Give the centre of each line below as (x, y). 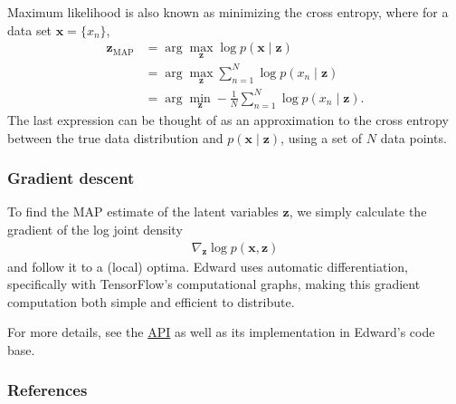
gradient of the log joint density (95, 229)
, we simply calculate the (358, 212)
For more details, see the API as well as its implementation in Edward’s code (221, 332)
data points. (413, 137)
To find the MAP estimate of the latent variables (143, 212)
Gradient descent (71, 178)
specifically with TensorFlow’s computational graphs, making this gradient (214, 284)
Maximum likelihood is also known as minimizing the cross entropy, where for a (228, 12)
